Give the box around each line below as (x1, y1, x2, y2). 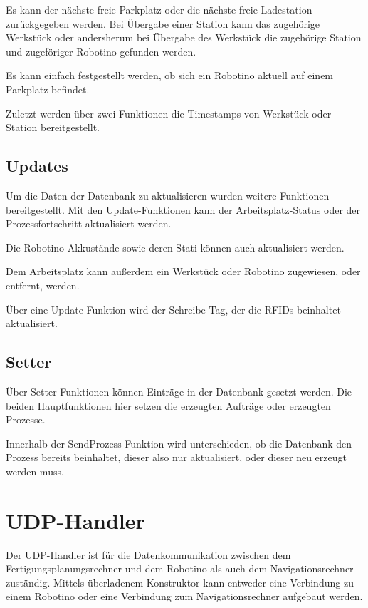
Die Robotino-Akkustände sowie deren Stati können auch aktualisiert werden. (6, 239, 345, 254)
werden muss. (6, 463, 64, 478)
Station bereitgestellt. (6, 120, 100, 135)
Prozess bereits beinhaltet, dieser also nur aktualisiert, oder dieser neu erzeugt (6, 450, 347, 465)
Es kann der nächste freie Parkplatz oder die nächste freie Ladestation (6, 2, 312, 16)
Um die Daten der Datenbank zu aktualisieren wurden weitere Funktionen (6, 187, 330, 202)
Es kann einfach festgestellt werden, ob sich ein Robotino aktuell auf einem (6, 68, 334, 83)
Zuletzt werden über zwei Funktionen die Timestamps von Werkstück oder (6, 105, 332, 120)
